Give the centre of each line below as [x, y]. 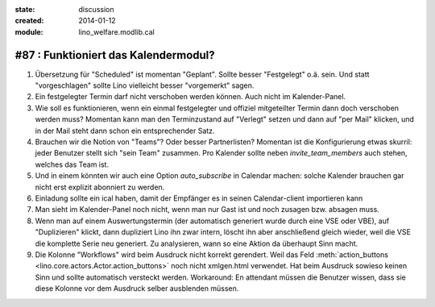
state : [25, 9]
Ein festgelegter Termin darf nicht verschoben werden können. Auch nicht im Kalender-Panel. [191, 97]
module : [29, 31]
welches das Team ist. [72, 164]
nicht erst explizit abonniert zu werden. [100, 187]
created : [29, 21]
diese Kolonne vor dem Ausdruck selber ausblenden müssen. [137, 288]
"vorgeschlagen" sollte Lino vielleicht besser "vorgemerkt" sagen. [145, 85]
